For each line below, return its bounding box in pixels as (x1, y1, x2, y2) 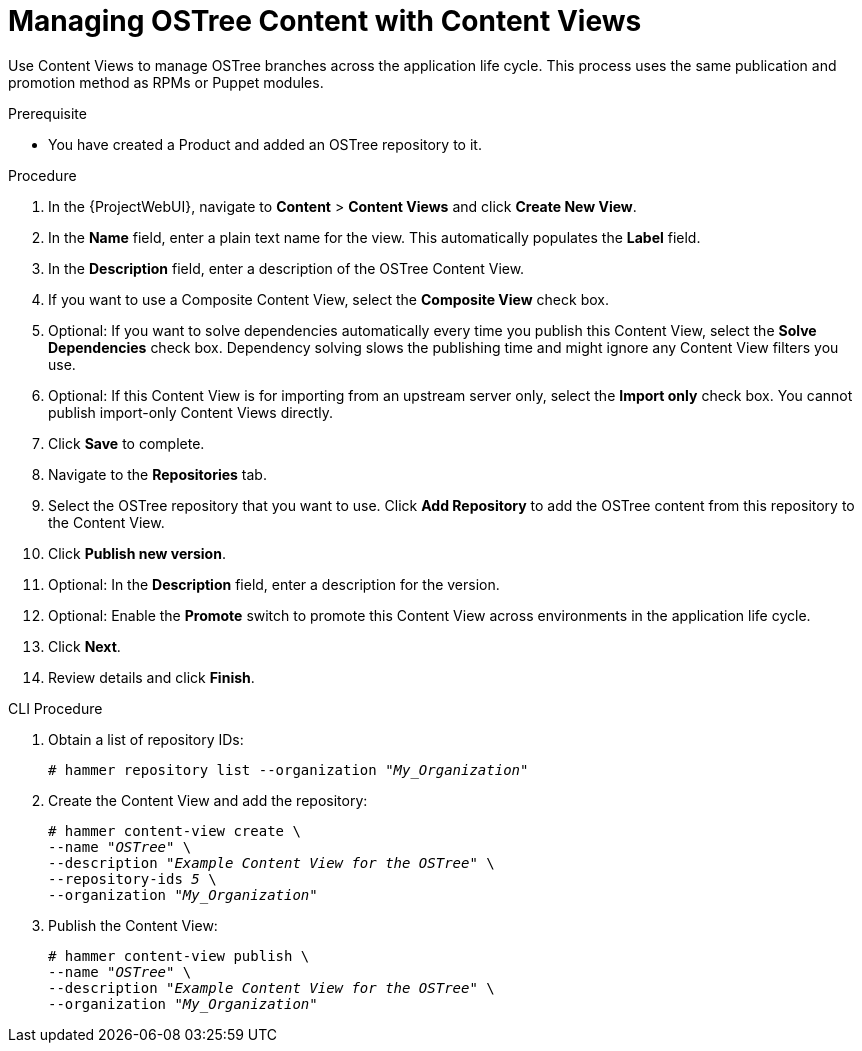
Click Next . (48, 637, 121, 655)
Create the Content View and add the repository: (48, 791, 368, 809)
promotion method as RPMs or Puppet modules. (8, 73, 324, 91)
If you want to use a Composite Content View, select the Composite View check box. (48, 290, 609, 308)
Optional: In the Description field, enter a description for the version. (48, 575, 500, 593)
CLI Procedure (8, 699, 103, 717)
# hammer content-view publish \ (48, 947, 310, 964)
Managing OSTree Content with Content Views (8, 4, 642, 38)
